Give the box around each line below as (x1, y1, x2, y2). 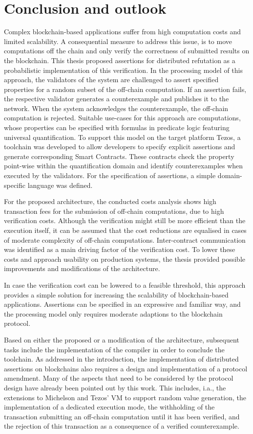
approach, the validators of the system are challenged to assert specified (4, 74, 219, 85)
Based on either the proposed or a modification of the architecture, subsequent (4, 334, 239, 344)
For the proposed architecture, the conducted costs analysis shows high (4, 196, 216, 206)
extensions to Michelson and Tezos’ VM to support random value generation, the (4, 392, 246, 402)
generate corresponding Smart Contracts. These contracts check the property (4, 151, 234, 161)
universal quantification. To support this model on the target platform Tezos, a (4, 132, 241, 142)
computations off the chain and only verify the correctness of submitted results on (4, 46, 250, 56)
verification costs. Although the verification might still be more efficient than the (4, 215, 246, 226)
